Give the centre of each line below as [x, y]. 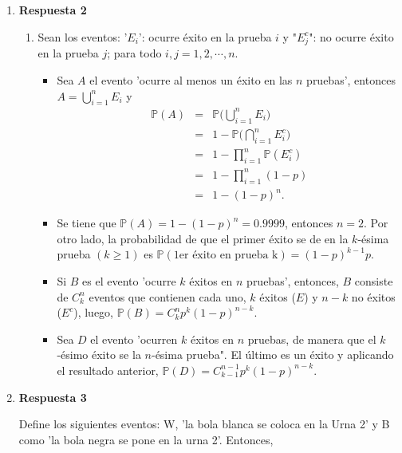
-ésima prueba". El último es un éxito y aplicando [272, 355]
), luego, [94, 312]
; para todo [134, 53]
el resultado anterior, [108, 370]
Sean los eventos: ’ [83, 36]
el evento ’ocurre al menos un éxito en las [191, 79]
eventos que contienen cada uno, [167, 296]
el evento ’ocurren [134, 339]
